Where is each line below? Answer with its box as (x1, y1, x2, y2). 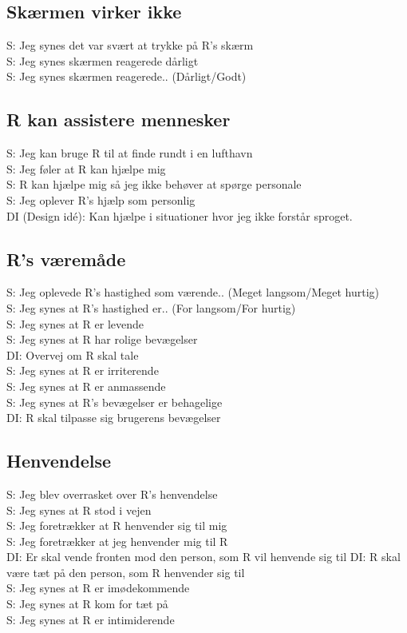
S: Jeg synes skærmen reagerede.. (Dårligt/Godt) (6, 68, 247, 85)
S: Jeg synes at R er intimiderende (6, 611, 175, 627)
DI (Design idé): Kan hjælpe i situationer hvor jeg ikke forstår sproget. (6, 207, 353, 224)
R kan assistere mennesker (6, 107, 231, 132)
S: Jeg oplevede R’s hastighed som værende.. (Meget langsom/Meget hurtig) (6, 284, 380, 301)
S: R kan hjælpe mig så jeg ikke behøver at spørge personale (6, 176, 302, 193)
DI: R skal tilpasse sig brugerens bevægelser (6, 409, 221, 426)
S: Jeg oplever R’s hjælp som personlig (6, 191, 196, 208)
